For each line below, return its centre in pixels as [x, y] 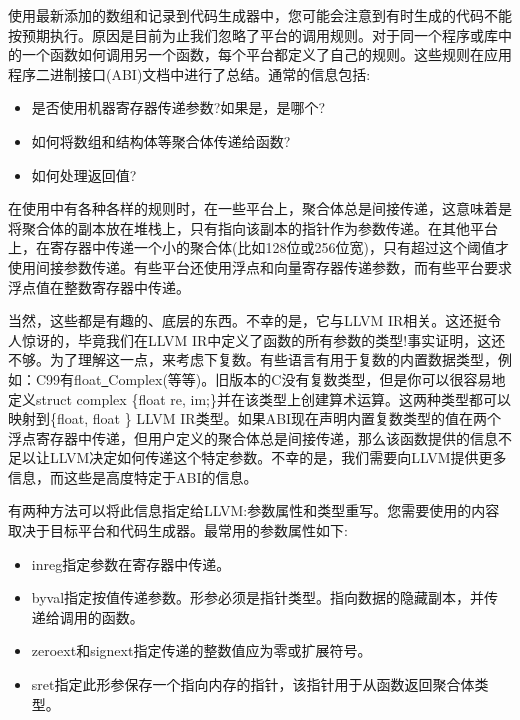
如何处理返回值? [84, 174]
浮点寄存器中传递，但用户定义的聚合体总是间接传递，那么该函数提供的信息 [253, 437]
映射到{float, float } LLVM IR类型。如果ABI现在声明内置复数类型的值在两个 [255, 418]
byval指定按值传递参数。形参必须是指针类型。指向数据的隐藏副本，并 [258, 597]
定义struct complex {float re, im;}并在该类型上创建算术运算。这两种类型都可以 [259, 398]
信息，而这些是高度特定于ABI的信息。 [133, 476]
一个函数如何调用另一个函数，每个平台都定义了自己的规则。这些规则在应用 [266, 54]
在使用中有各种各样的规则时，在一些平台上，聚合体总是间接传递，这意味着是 [260, 208]
